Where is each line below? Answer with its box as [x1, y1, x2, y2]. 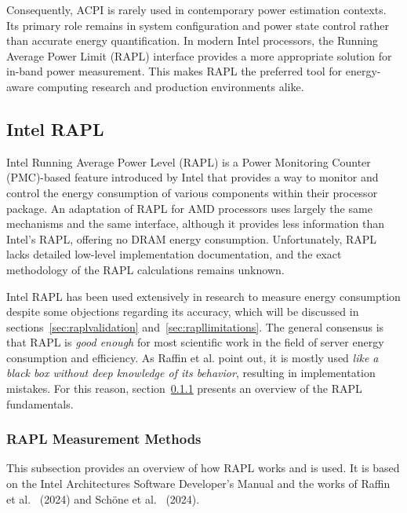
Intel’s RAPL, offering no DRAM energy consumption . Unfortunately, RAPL [6, 230, 377, 247]
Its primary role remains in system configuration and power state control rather [6, 16, 390, 33]
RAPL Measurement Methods [6, 429, 202, 449]
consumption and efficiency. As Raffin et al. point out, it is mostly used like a [6, 349, 379, 365]
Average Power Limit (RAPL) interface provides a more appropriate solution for [6, 47, 392, 64]
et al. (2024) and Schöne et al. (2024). [6, 490, 200, 507]
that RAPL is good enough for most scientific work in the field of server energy [6, 334, 384, 350]
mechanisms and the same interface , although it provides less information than [6, 215, 385, 232]
